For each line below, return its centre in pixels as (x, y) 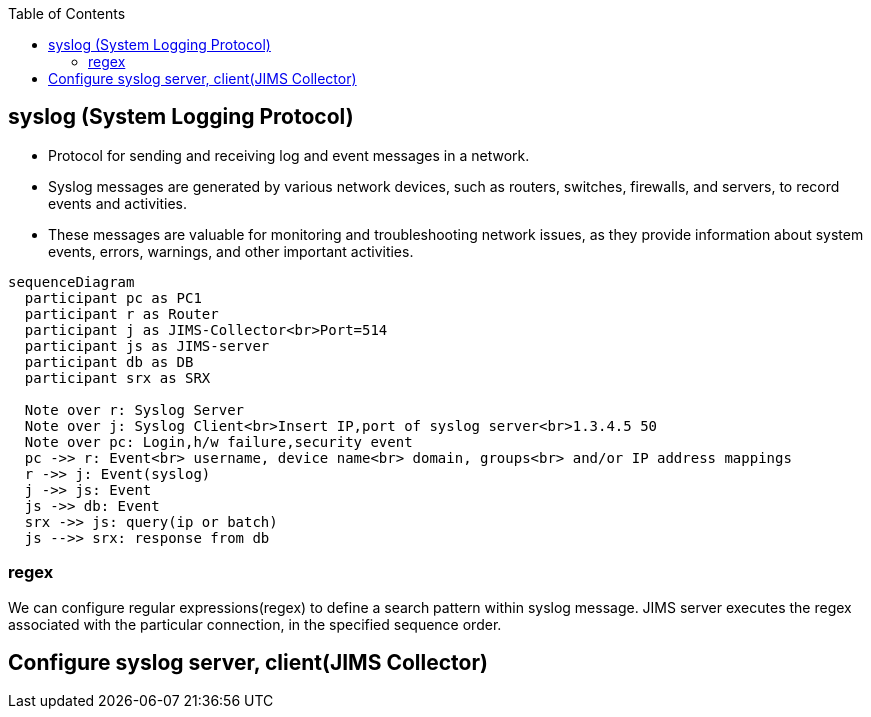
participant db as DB (109, 361)
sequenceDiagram (71, 281)
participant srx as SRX (117, 377)
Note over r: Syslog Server (134, 409)
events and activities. (117, 203)
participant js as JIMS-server (147, 345)
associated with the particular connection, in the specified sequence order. (255, 624)
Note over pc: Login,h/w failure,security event (218, 441)
